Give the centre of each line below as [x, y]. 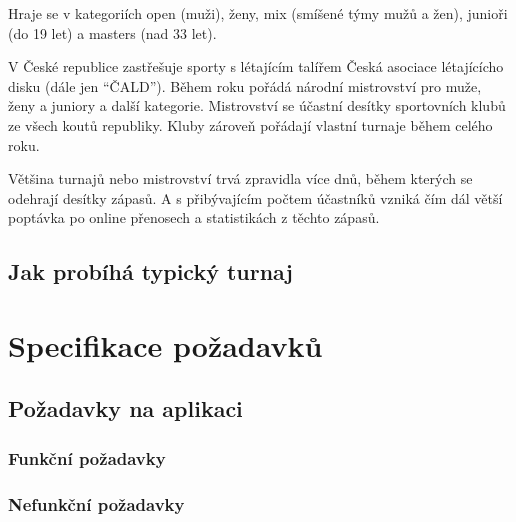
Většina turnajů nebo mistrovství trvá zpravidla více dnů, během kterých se [240, 178]
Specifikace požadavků [165, 344]
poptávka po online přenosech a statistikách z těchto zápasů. [194, 217]
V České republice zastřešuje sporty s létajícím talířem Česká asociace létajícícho [256, 66]
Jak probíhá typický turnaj [150, 271]
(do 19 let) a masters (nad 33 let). [112, 32]
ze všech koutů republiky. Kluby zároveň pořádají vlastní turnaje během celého [250, 124]
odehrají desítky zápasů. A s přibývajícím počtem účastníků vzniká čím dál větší [255, 197]
